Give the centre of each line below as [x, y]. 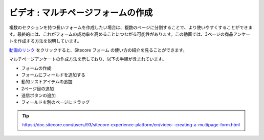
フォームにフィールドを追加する [53, 75]
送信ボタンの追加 [38, 95]
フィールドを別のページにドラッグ [55, 102]
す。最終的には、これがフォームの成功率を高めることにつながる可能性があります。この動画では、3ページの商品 [121, 34]
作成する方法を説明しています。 [49, 41]
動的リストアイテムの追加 [47, 82]
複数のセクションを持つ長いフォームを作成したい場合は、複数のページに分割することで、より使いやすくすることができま [131, 27]
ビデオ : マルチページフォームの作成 [81, 13]
